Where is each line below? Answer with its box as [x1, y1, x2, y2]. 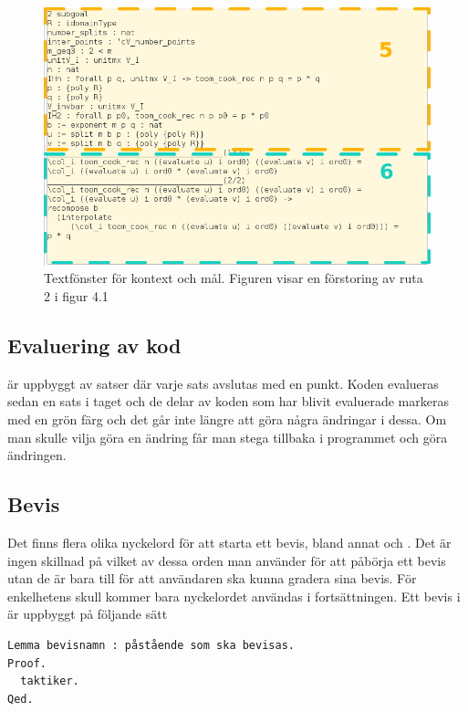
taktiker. [20, 675, 79, 688]
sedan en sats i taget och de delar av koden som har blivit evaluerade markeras [7, 392, 449, 411]
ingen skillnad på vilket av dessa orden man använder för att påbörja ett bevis [7, 550, 446, 570]
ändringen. [7, 445, 67, 465]
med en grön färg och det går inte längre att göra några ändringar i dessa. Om [7, 410, 447, 429]
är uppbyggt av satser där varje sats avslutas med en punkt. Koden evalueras [7, 373, 439, 393]
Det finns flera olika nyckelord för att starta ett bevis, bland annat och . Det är [7, 533, 452, 551]
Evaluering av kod [7, 331, 182, 360]
